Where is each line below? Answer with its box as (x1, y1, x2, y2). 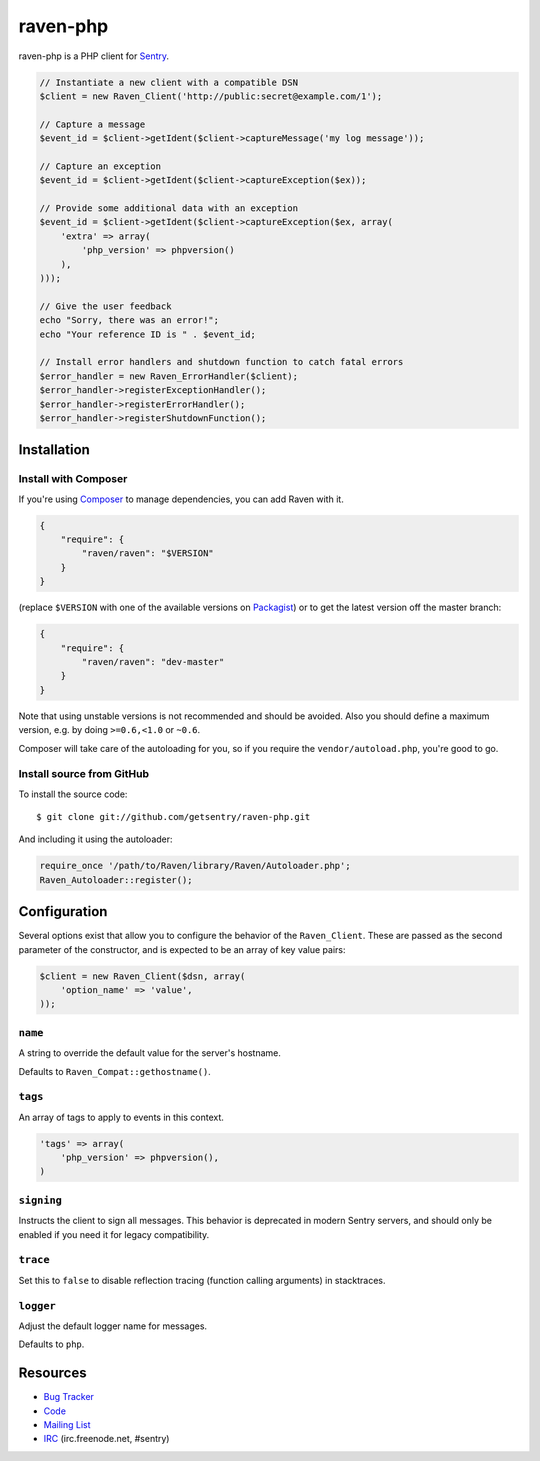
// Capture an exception (39, 160, 162, 172)
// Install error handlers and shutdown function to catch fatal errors (39, 356, 404, 368)
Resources (18, 1365, 87, 1382)
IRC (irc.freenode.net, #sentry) (43, 1433, 170, 1445)
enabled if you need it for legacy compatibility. (18, 1228, 210, 1240)
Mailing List (43, 1418, 91, 1430)
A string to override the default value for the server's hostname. (18, 1047, 282, 1059)
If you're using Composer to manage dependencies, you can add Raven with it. (18, 493, 344, 505)
